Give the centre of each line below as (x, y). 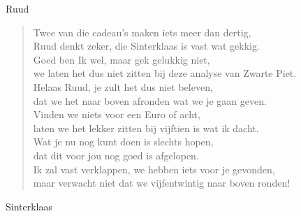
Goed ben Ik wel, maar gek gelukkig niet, (122, 59)
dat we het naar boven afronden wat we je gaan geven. (150, 100)
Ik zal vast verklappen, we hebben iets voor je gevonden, (154, 169)
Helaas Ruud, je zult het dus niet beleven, (123, 86)
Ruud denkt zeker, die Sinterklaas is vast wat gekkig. (146, 46)
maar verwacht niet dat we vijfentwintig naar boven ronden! (162, 183)
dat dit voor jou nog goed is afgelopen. (116, 155)
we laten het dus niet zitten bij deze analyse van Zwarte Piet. (165, 73)
